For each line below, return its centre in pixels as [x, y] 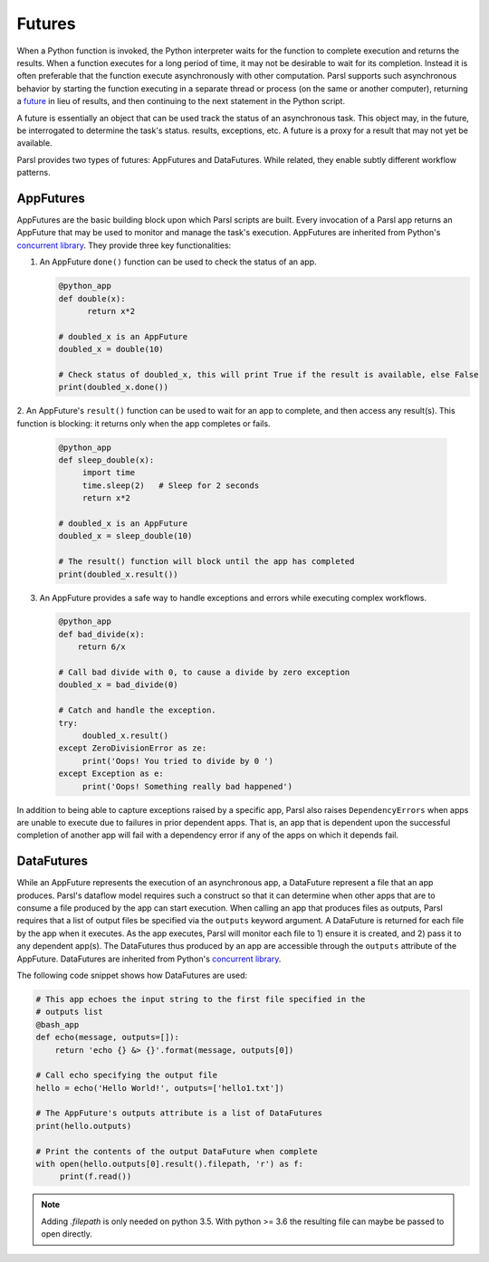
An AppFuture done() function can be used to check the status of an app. [178, 262]
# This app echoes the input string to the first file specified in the [201, 999]
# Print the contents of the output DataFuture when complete [177, 1151]
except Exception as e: [111, 774]
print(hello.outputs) [84, 1126]
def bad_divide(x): [101, 634]
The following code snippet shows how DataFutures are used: [132, 975]
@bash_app [58, 1024]
